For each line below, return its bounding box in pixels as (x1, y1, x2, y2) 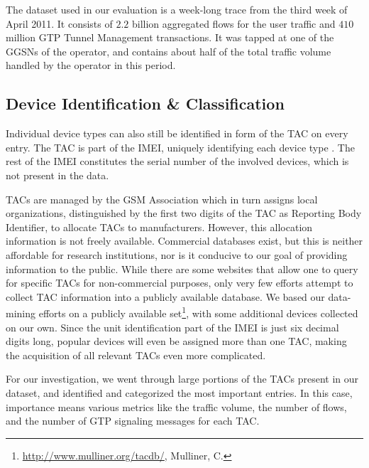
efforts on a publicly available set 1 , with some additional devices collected (38, 304, 358, 320)
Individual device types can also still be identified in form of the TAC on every (6, 126, 348, 141)
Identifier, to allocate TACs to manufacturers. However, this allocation (6, 219, 313, 234)
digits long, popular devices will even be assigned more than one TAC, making (6, 334, 347, 349)
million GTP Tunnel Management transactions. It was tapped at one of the (6, 30, 334, 45)
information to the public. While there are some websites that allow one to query (6, 261, 358, 276)
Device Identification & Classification (6, 92, 285, 115)
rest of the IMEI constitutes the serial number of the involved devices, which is (6, 154, 349, 169)
